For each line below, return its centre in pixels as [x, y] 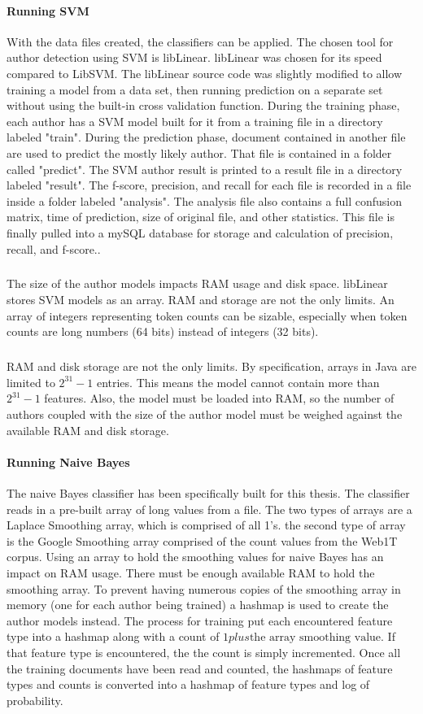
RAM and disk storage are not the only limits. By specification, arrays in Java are [211, 366]
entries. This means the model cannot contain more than [238, 382]
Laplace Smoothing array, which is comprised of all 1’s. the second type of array [206, 525]
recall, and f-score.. [54, 248]
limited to [31, 382]
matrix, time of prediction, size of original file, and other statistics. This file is [201, 217]
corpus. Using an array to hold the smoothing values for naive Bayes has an [195, 557]
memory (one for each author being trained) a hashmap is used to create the [198, 605]
